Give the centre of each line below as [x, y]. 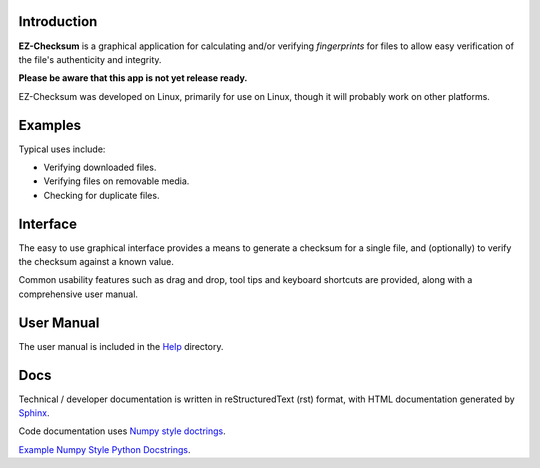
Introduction [58, 21]
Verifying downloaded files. [100, 167]
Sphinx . [34, 413]
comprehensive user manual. [78, 294]
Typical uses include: [62, 149]
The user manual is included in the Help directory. [121, 346]
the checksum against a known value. [96, 262]
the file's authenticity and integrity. [90, 59]
